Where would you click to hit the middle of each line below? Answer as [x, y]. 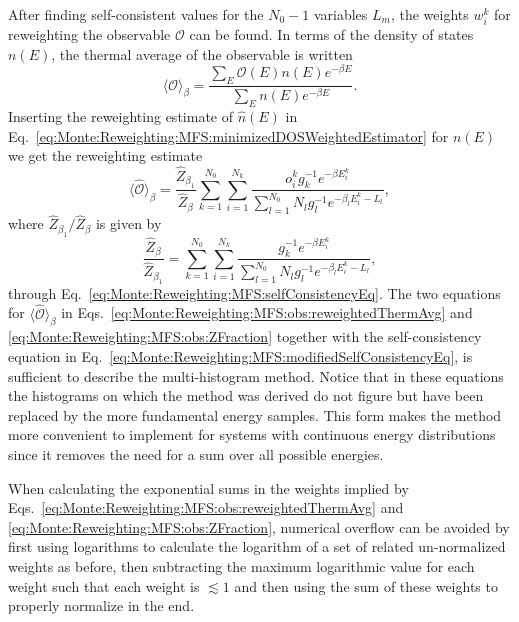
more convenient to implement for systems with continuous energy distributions [252, 434]
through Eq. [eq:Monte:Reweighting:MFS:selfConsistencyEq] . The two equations [254, 292]
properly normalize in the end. [101, 605]
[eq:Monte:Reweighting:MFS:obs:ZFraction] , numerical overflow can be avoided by [259, 526]
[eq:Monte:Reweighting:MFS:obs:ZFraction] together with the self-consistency [245, 336]
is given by [128, 223]
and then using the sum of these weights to [366, 585]
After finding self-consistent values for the [136, 14]
